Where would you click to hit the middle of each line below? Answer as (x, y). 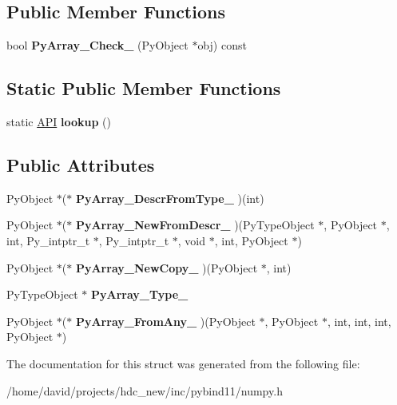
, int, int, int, (359, 321)
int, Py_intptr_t (48, 240)
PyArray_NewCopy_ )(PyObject (167, 267)
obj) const (222, 45)
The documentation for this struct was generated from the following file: (183, 363)
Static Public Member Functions (144, 88)
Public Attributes (81, 164)
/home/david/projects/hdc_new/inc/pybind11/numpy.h (145, 390)
